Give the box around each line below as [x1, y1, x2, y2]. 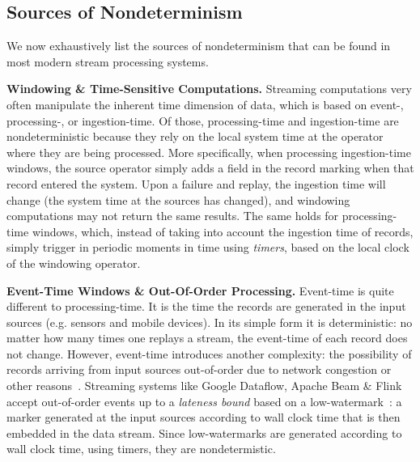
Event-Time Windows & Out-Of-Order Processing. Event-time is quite [6, 282, 394, 299]
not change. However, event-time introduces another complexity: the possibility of [6, 345, 412, 362]
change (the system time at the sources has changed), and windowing [6, 191, 350, 208]
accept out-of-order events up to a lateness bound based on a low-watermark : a [6, 392, 402, 409]
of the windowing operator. [6, 254, 141, 271]
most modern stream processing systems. [6, 53, 209, 70]
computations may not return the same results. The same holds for [6, 207, 339, 224]
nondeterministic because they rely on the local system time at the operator [6, 128, 384, 145]
